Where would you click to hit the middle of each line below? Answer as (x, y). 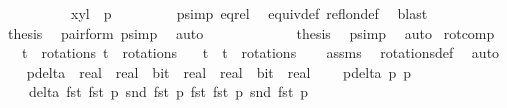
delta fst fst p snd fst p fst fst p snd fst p (168, 91)
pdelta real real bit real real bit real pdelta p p (219, 71)
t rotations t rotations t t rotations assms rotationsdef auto (260, 52)
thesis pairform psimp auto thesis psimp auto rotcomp (251, 32)
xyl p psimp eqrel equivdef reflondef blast (249, 13)
